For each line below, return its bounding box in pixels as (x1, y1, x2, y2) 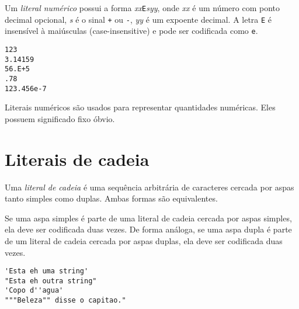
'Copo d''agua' (5, 286, 64, 295)
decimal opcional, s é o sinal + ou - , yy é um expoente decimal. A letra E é (5, 13, 272, 25)
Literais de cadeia (5, 147, 149, 171)
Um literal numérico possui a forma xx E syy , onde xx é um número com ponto (5, 2, 280, 13)
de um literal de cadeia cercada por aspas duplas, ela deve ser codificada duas (5, 234, 283, 246)
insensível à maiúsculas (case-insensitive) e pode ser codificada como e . (5, 25, 258, 37)
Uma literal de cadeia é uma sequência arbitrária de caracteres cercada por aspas (5, 180, 294, 193)
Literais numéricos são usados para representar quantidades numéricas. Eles (5, 101, 276, 113)
